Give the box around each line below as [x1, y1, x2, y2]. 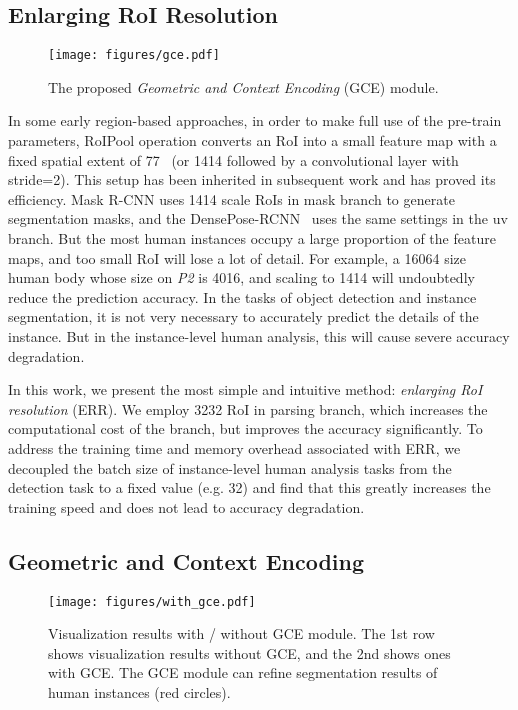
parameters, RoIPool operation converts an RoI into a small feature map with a [8, 130, 497, 151]
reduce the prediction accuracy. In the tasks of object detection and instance [8, 286, 477, 307]
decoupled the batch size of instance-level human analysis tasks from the [8, 457, 452, 478]
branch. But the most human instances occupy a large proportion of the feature [8, 228, 496, 249]
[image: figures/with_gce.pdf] [48, 594, 256, 609]
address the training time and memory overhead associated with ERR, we [8, 437, 461, 458]
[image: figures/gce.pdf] [48, 48, 220, 63]
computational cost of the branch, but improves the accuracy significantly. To [8, 418, 483, 439]
